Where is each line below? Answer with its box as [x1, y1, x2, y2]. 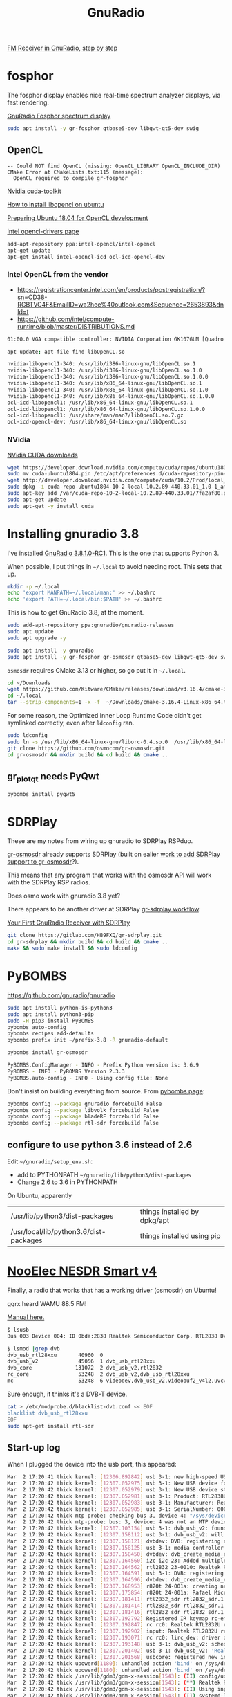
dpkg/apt [139, 1216, 170, 1226]
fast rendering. [7, 98, 50, 107]
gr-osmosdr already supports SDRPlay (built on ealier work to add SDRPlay [7, 850, 221, 859]
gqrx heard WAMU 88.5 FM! [7, 1299, 87, 1307]
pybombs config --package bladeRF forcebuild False [7, 1113, 159, 1120]
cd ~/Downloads [7, 680, 51, 687]
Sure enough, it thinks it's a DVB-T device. [7, 1390, 128, 1398]
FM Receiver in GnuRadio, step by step [7, 44, 118, 53]
